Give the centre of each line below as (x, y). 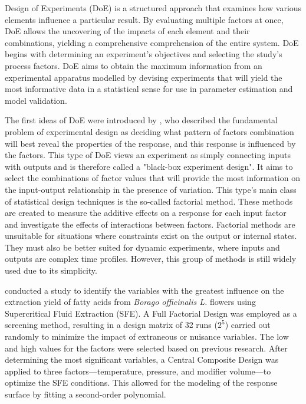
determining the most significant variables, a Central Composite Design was (142, 359)
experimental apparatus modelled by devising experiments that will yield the (144, 77)
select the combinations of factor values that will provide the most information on (152, 178)
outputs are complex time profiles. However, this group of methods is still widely (151, 259)
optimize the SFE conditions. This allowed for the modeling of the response (141, 382)
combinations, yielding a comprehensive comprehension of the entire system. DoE (152, 42)
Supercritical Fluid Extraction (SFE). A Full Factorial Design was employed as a (151, 313)
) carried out (248, 325)
